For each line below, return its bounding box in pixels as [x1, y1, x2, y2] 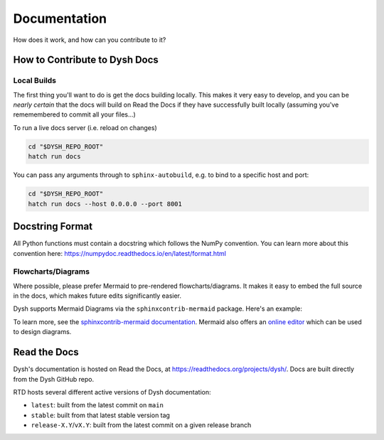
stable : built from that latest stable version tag [31, 411, 171, 419]
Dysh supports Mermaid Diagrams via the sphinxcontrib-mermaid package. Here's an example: [13, 304, 302, 313]
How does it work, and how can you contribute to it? [13, 36, 166, 44]
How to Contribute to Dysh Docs [13, 54, 159, 66]
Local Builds [13, 75, 57, 85]
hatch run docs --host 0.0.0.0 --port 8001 [28, 200, 183, 208]
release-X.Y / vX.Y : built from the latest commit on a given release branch [31, 421, 252, 429]
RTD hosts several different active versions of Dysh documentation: [13, 387, 211, 396]
